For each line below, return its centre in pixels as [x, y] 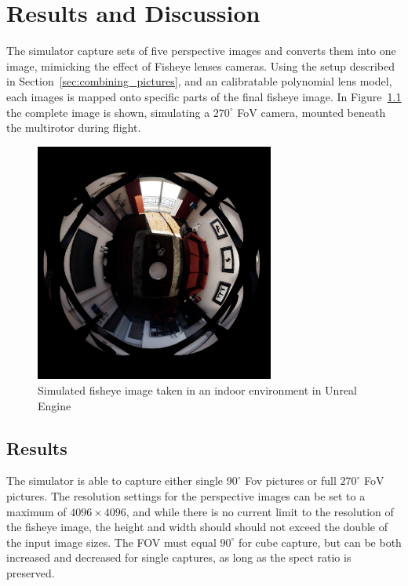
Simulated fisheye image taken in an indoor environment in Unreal [197, 390]
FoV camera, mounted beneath [311, 112]
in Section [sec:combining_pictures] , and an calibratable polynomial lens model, [199, 81]
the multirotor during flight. [74, 127]
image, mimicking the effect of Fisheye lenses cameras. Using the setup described [200, 66]
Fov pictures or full [291, 480]
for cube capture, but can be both [320, 542]
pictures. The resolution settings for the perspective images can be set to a [186, 496]
